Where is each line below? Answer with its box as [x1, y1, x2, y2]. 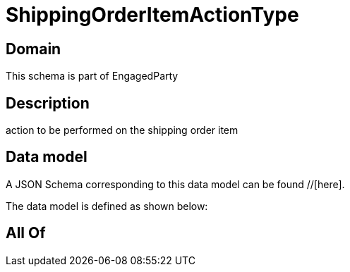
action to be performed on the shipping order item [6, 124, 239, 137]
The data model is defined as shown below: [6, 199, 208, 212]
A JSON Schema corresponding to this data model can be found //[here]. [6, 178, 345, 190]
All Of [6, 224, 46, 242]
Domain [6, 39, 61, 58]
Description [6, 94, 90, 112]
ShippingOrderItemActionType [6, 3, 299, 27]
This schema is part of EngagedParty [6, 70, 179, 82]
